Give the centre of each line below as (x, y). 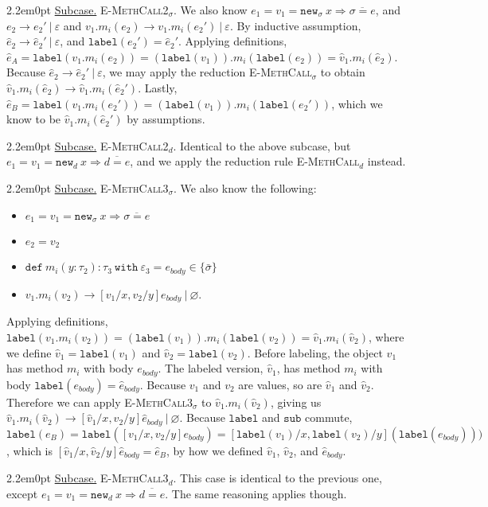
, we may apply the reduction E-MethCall (207, 72)
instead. (386, 161)
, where (386, 336)
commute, (329, 417)
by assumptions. (166, 119)
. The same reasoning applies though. (256, 493)
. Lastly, (158, 87)
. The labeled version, (211, 368)
